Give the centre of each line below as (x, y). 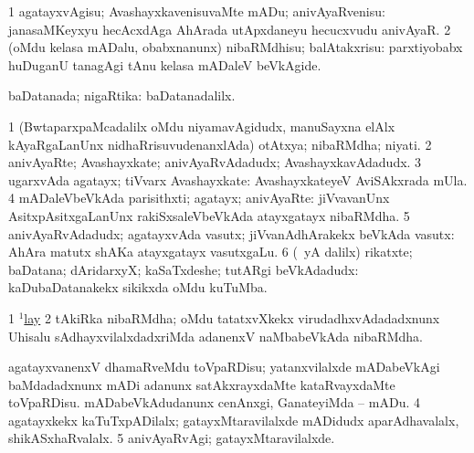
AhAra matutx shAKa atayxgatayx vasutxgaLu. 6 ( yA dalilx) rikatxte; (211, 252)
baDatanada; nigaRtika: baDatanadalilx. (122, 95)
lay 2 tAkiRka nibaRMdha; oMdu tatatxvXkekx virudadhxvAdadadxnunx (232, 317)
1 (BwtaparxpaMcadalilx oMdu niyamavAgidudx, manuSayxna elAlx (202, 126)
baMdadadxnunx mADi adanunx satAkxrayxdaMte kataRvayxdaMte (202, 384)
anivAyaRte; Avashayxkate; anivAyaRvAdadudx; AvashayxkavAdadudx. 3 (215, 162)
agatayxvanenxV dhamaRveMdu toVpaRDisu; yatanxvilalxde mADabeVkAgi (224, 367)
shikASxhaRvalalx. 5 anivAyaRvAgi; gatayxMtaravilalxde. (172, 438)
